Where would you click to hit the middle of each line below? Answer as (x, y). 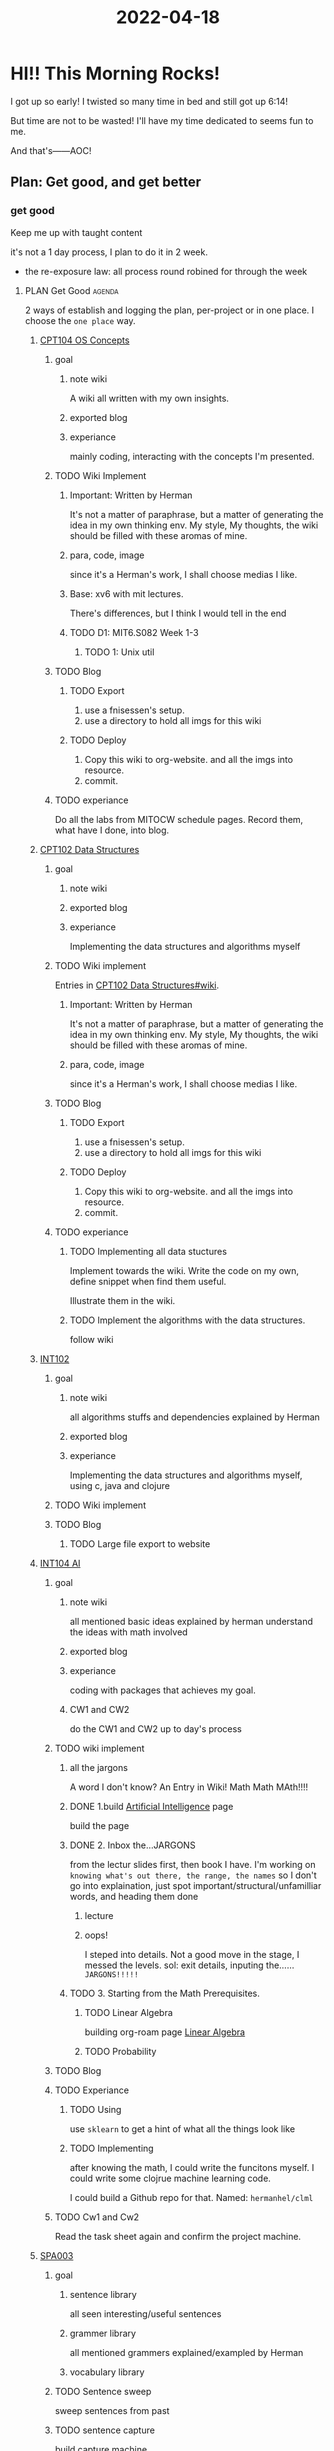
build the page (99, 1825)
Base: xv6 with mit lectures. (126, 593)
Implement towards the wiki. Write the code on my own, (184, 1270)
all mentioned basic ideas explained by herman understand (191, 1621)
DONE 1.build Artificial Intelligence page (151, 1806)
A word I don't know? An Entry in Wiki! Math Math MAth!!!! (189, 1787)
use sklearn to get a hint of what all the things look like (182, 2128)
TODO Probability (120, 2051)
